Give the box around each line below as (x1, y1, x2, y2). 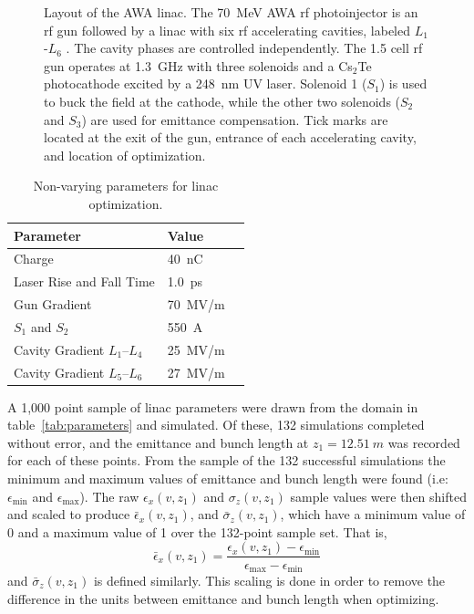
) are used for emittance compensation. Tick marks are (81, 109, 388, 129)
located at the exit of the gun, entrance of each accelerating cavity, (44, 128, 417, 147)
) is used (379, 74, 428, 93)
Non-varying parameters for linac (33, 176, 219, 195)
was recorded (387, 432, 460, 452)
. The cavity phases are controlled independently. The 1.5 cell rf (66, 38, 423, 57)
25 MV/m (167, 339, 225, 359)
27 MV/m (167, 362, 225, 381)
